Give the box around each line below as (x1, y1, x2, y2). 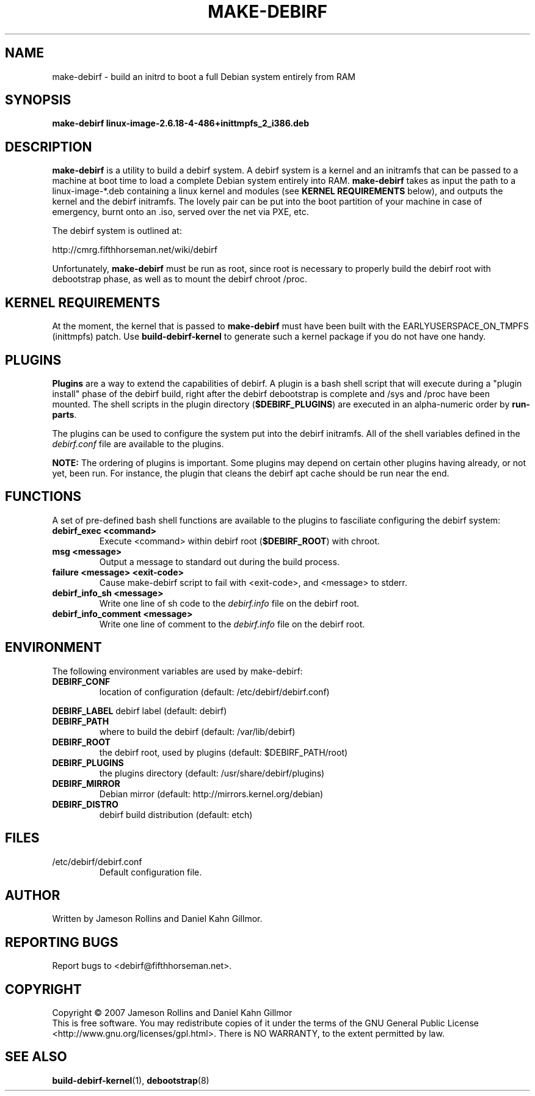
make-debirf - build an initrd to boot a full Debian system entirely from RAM (52, 71, 355, 82)
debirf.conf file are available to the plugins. (52, 438, 224, 449)
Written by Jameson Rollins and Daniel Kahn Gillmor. (52, 913, 263, 924)
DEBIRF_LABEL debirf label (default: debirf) (52, 705, 227, 716)
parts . (52, 409, 77, 420)
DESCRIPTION (5, 139, 92, 155)
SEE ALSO (5, 1049, 67, 1065)
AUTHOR (5, 887, 60, 903)
